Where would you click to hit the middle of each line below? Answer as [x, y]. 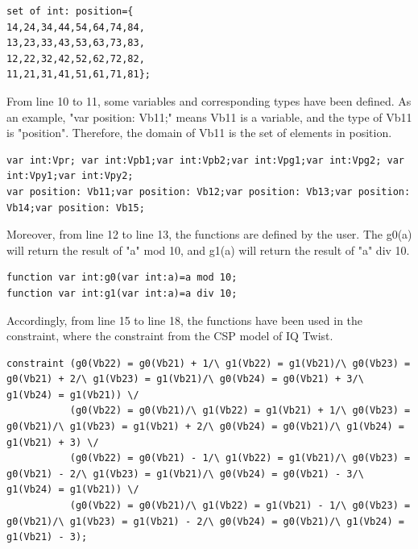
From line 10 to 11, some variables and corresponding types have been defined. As [209, 100]
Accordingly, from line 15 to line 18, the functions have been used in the [185, 320]
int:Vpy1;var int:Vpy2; [70, 176]
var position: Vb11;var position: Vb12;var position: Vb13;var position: [209, 191]
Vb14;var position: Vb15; [76, 208]
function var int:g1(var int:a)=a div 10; [122, 293]
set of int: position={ [70, 11]
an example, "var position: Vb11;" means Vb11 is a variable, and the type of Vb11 [209, 116]
